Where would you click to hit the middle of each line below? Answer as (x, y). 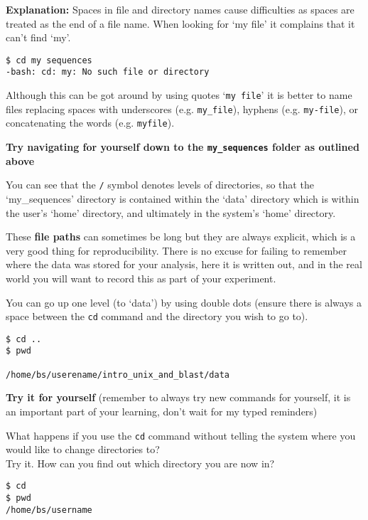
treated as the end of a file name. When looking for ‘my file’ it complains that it (180, 23)
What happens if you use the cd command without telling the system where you (181, 435)
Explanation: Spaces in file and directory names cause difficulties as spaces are (180, 9)
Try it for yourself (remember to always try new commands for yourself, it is (178, 397)
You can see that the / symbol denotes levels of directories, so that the (160, 185)
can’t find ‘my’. (38, 37)
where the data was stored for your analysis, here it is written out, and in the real (184, 264)
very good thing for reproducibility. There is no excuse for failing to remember (177, 250)
